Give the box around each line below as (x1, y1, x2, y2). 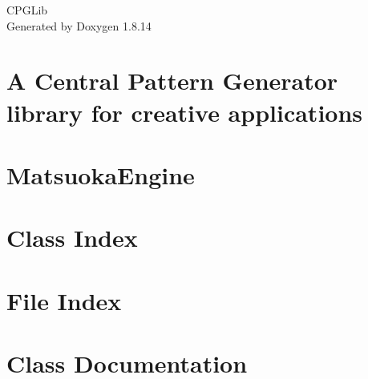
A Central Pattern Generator (6, 64, 338, 97)
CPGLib (6, 2, 48, 18)
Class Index (6, 221, 138, 254)
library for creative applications (6, 95, 363, 128)
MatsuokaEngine (6, 158, 195, 191)
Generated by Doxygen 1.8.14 (6, 17, 152, 34)
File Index (6, 284, 122, 317)
